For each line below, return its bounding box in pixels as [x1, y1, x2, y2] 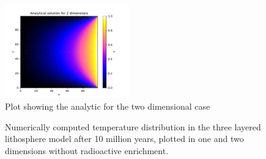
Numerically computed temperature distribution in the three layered [5, 120, 261, 133]
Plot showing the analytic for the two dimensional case [5, 100, 210, 113]
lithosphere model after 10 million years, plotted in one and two [5, 132, 244, 145]
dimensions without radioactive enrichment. [5, 144, 169, 157]
